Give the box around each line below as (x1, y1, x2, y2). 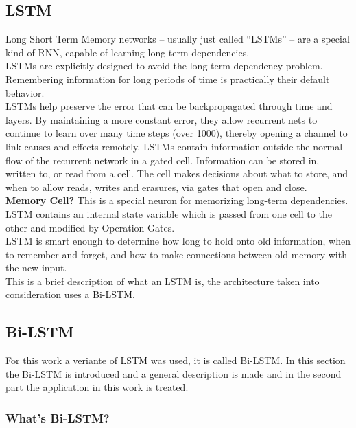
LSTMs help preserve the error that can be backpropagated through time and (5, 99, 333, 113)
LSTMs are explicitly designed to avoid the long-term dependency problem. (5, 58, 323, 73)
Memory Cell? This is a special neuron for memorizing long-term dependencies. (5, 193, 348, 207)
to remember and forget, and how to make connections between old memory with (5, 247, 347, 261)
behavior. (5, 85, 45, 100)
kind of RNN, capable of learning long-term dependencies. (5, 45, 250, 59)
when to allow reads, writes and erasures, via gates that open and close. (5, 179, 307, 194)
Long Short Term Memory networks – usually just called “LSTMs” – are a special (5, 32, 350, 46)
